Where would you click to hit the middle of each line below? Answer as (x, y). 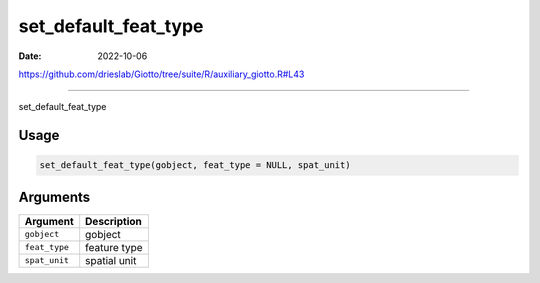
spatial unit (111, 260)
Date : (30, 56)
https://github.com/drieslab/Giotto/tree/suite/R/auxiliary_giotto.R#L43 (161, 74)
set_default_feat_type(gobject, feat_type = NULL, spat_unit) (195, 165)
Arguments (54, 196)
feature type (114, 247)
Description (113, 221)
